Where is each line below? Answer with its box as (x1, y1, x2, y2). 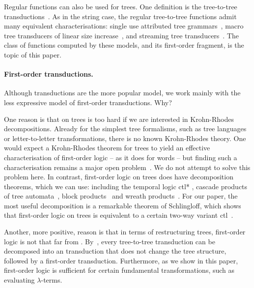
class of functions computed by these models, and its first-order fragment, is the (4, 40, 244, 50)
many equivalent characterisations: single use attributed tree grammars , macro (4, 21, 244, 31)
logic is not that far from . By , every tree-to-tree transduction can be (4, 236, 215, 246)
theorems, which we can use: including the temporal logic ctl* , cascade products (4, 181, 248, 191)
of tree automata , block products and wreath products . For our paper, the (4, 191, 238, 201)
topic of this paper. (4, 49, 61, 59)
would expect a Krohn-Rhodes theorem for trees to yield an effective (4, 143, 210, 153)
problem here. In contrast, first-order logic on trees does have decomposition (4, 172, 233, 182)
